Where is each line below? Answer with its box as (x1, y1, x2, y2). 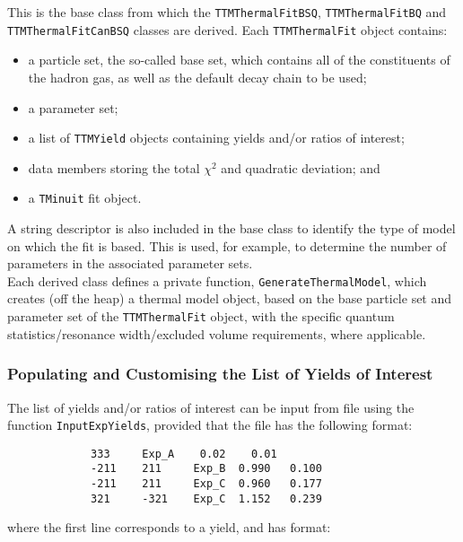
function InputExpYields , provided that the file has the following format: (7, 415, 413, 434)
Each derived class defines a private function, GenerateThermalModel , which (7, 271, 427, 290)
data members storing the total (28, 158, 200, 177)
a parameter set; (28, 98, 118, 117)
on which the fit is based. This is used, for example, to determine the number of (7, 236, 447, 255)
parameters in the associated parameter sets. (7, 254, 253, 273)
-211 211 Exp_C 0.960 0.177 (91, 477, 322, 491)
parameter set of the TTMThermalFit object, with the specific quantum (7, 307, 395, 326)
